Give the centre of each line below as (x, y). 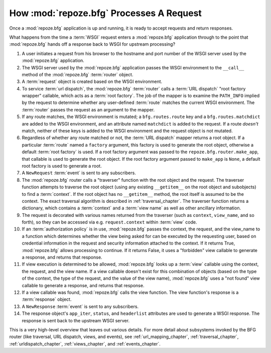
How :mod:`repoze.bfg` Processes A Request (105, 13)
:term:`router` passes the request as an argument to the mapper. (88, 109)
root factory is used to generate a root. (62, 166)
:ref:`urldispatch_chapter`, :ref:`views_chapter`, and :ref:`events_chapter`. (85, 343)
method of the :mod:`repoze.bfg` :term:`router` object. (78, 74)
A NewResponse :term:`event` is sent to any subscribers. (80, 306)
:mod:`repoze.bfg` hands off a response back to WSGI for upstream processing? (92, 44)
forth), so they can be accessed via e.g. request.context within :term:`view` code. (109, 222)
